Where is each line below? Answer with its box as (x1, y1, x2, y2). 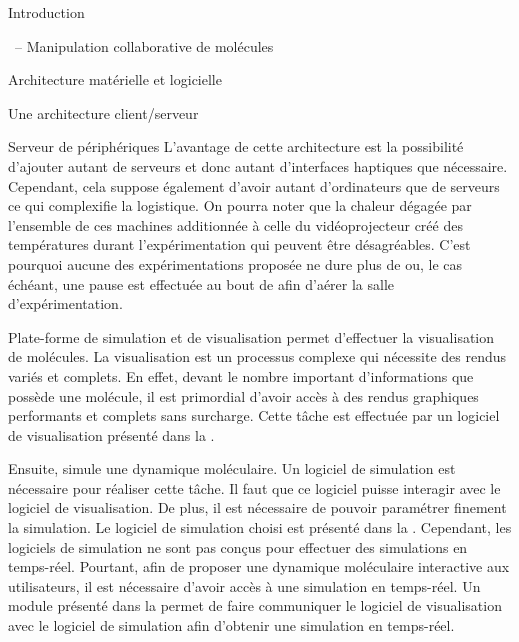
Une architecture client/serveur (8, 102, 199, 123)
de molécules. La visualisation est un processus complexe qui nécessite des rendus (8, 346, 507, 367)
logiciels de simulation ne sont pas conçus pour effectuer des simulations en (8, 536, 468, 557)
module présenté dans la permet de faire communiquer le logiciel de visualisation (8, 595, 502, 616)
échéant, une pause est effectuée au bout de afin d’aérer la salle (8, 273, 395, 294)
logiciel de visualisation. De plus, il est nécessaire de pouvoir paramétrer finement (8, 497, 507, 518)
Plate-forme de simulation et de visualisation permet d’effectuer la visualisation (8, 326, 495, 347)
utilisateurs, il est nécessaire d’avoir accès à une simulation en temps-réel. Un (8, 575, 481, 596)
